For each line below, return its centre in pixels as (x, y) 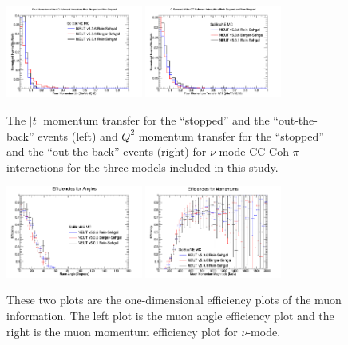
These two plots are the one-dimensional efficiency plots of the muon (174, 300)
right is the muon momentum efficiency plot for (122, 331)
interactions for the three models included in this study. (142, 167)
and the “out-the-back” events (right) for (107, 151)
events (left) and (78, 135)
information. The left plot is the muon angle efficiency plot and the (170, 316)
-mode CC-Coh (252, 151)
